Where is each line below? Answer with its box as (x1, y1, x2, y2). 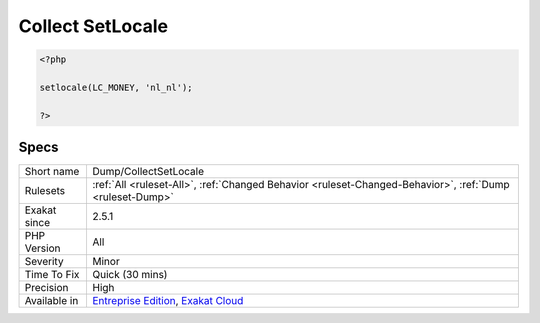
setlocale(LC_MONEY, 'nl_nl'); (39, 81, 194, 93)
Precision (24, 281, 69, 295)
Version (24, 241, 61, 255)
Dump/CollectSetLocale (92, 165, 205, 179)
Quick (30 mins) (92, 268, 168, 282)
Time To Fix (24, 268, 80, 282)
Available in (24, 294, 79, 308)
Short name (24, 165, 80, 179)
